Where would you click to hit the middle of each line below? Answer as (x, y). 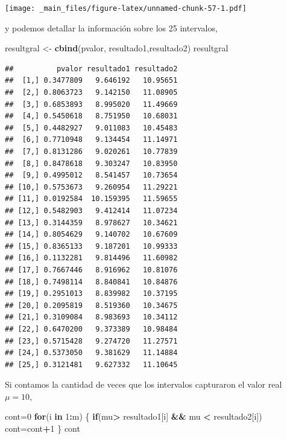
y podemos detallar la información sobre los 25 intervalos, (111, 27)
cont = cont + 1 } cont (43, 428)
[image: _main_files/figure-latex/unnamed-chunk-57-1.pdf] (126, 8)
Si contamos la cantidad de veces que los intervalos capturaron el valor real (143, 384)
